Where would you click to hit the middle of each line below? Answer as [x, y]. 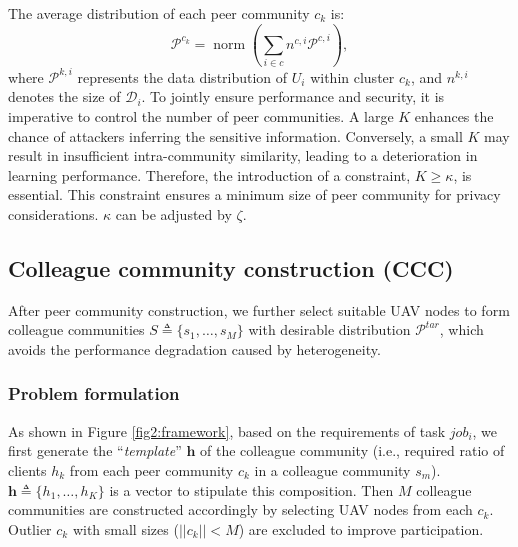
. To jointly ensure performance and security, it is [293, 96]
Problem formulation [94, 393]
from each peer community [151, 469]
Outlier [30, 528]
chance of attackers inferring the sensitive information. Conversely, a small [235, 135]
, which [461, 329]
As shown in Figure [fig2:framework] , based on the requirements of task [227, 430]
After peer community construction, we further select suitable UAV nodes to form [259, 309]
